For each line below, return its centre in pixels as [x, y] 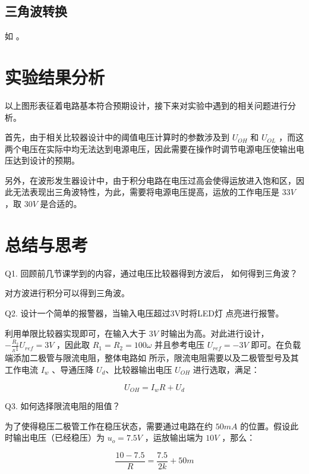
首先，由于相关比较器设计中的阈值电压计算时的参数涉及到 [117, 137]
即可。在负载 [276, 345]
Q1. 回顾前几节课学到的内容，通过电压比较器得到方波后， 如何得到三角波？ [152, 273]
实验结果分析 [55, 76]
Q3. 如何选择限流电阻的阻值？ [63, 406]
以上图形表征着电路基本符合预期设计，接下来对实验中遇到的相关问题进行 [146, 105]
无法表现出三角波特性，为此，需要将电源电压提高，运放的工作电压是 [146, 192]
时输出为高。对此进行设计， [215, 333]
